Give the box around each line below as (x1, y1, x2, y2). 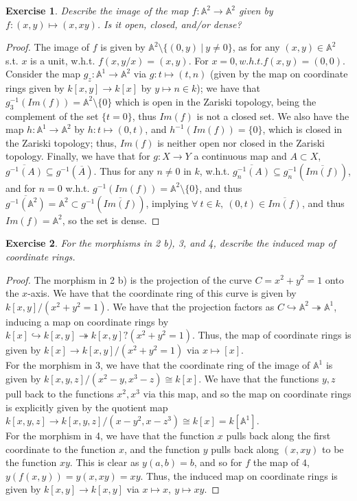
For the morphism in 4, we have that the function (5, 428, 215, 443)
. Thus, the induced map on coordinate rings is (140, 468, 338, 482)
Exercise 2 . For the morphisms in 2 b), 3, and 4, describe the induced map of (5, 236, 336, 250)
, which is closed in (262, 122, 343, 136)
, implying (146, 195, 189, 210)
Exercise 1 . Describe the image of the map (5, 3, 189, 17)
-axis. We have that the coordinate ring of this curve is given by (27, 286, 297, 300)
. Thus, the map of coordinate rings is (192, 328, 352, 342)
